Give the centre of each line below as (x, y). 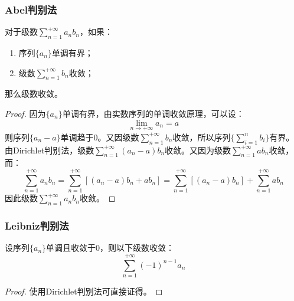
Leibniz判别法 (37, 225)
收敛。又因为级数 (198, 150)
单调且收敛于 (71, 248)
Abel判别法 (31, 9)
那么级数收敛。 (34, 94)
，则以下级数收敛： (137, 248)
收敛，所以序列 (202, 137)
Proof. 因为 (25, 113)
